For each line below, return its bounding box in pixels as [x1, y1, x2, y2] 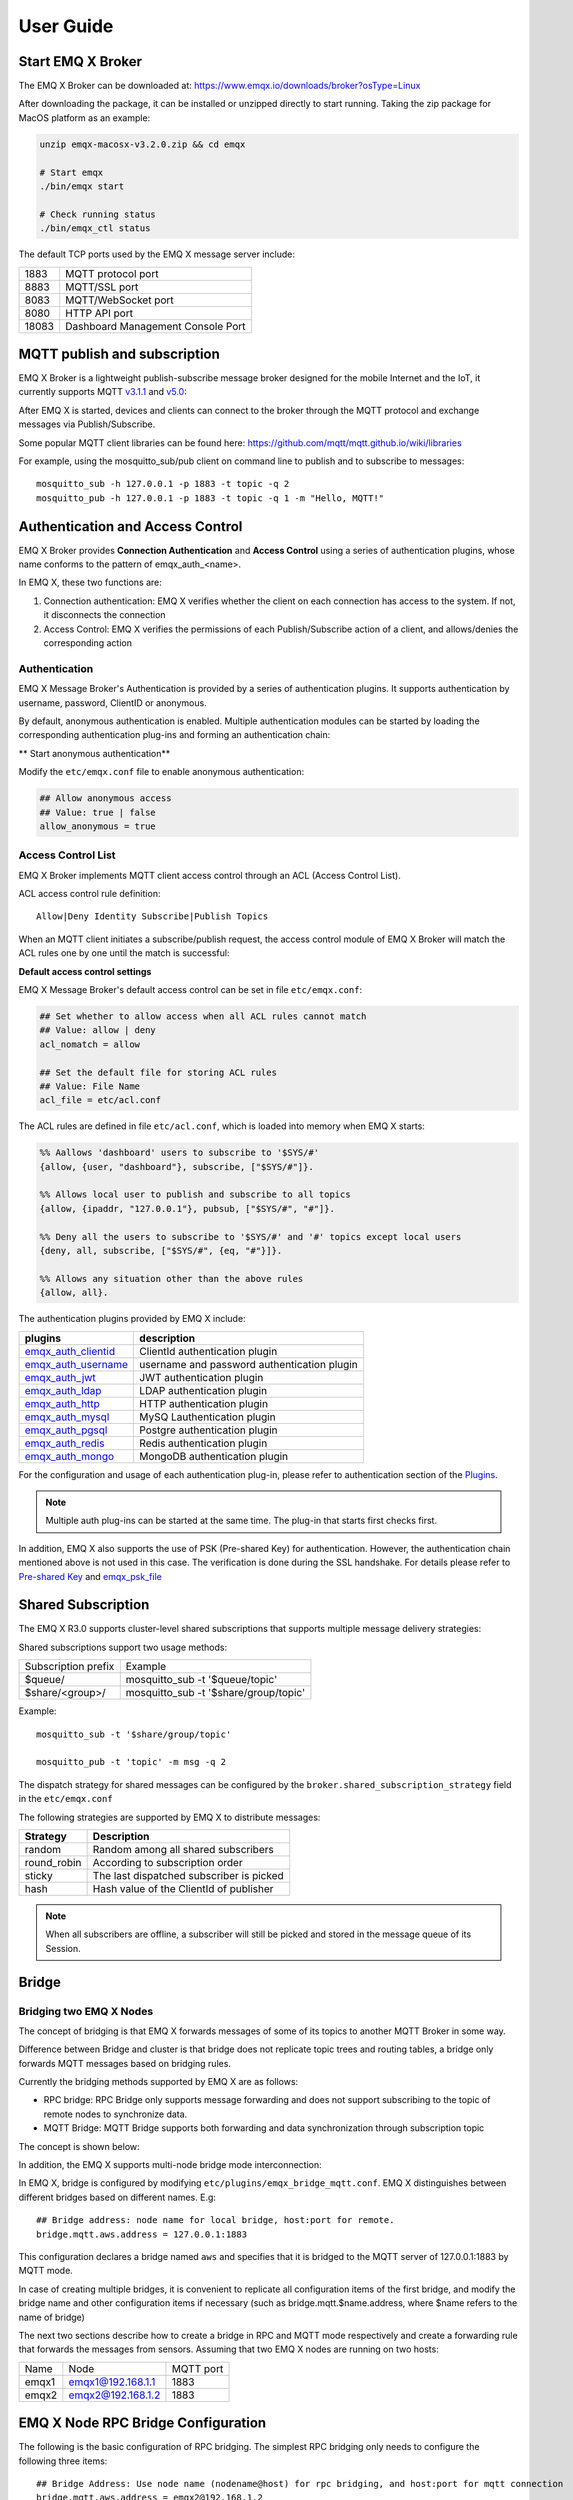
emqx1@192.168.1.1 [68, 2375, 156, 2389]
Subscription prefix [24, 1660, 115, 1674]
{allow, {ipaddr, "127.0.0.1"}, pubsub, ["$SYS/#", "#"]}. [39, 1203, 335, 1214]
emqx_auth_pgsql [24, 1423, 108, 1437]
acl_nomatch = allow [39, 1038, 140, 1050]
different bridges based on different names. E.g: [18, 2191, 217, 2203]
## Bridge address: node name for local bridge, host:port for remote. [36, 2215, 395, 2226]
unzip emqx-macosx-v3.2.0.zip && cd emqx [39, 138, 246, 150]
